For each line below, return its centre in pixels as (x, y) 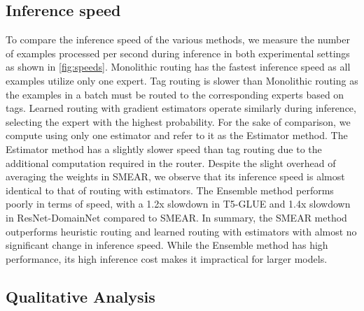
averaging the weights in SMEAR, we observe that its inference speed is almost (175, 176)
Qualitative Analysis (80, 296)
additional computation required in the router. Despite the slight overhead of (171, 162)
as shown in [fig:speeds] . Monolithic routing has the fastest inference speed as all (178, 67)
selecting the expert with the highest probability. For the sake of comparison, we (178, 121)
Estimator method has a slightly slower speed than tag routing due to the (164, 149)
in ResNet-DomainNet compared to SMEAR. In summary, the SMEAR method (176, 217)
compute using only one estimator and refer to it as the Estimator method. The (177, 135)
